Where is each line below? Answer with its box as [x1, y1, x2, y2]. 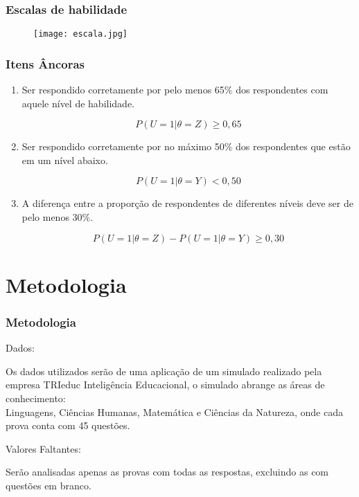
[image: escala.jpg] [33, 29, 128, 39]
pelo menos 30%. [21, 210, 94, 224]
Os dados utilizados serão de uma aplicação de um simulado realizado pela [6, 363, 322, 378]
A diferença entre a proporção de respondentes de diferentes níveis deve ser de [21, 196, 353, 210]
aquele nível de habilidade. [21, 96, 134, 110]
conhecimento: [6, 391, 66, 406]
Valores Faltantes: [6, 441, 81, 455]
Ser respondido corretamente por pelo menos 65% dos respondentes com [21, 82, 329, 97]
